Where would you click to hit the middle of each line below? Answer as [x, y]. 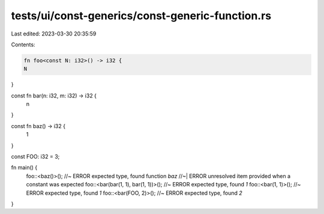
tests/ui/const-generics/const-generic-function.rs [141, 16]
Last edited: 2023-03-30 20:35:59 [54, 34]
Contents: [23, 44]
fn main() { [24, 168]
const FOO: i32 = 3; [35, 157]
